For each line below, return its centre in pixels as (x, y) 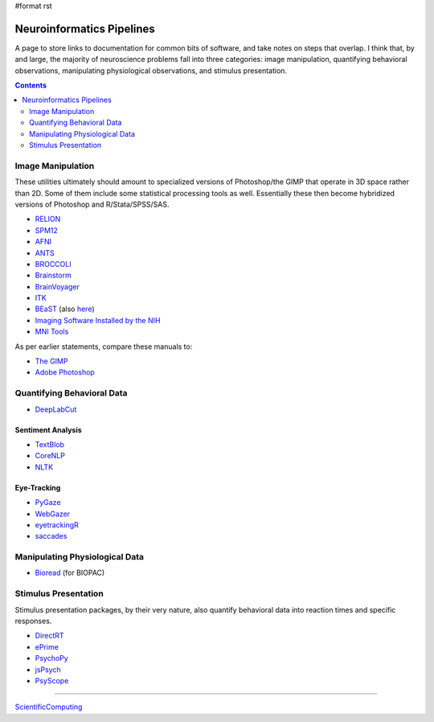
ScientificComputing (49, 707)
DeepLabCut (56, 409)
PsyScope (52, 680)
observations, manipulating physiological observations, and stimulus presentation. (151, 70)
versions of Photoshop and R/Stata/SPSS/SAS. (92, 204)
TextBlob (49, 444)
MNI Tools (52, 332)
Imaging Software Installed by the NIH (98, 320)
